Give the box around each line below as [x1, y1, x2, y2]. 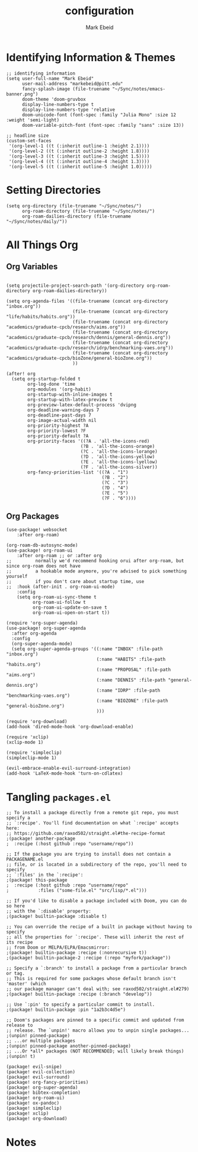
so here [6, 903, 25, 909]
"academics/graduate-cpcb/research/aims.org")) [6, 324, 126, 330]
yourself [6, 574, 28, 580]
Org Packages [6, 511, 59, 521]
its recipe [6, 939, 33, 946]
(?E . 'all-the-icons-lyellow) [80, 459, 158, 465]
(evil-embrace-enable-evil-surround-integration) [6, 766, 132, 772]
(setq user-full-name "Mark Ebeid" [6, 75, 94, 81]
